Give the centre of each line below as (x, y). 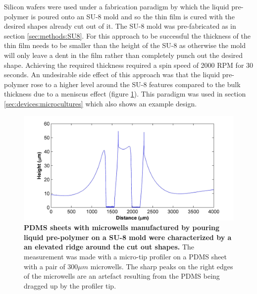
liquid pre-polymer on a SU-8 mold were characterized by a (128, 237)
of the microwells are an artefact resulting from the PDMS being (122, 276)
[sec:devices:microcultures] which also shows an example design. (101, 103)
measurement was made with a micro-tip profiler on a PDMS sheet (125, 256)
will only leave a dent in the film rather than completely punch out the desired (124, 55)
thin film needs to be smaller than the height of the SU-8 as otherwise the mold (125, 45)
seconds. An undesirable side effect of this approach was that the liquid (112, 74)
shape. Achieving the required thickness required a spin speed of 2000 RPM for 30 (129, 65)
